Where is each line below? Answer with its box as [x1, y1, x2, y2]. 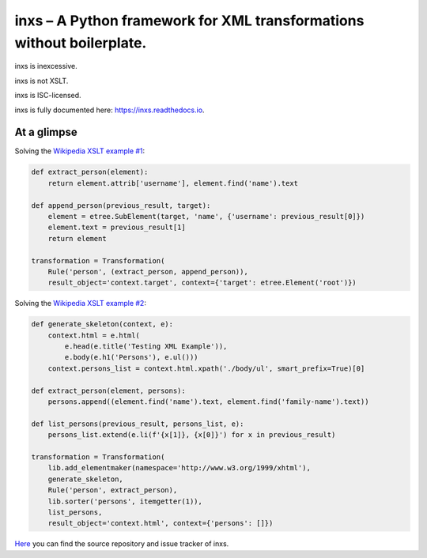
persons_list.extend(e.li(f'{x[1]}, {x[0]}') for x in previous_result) [47, 431, 336, 439]
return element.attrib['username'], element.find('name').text [47, 179, 299, 187]
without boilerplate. [14, 34, 147, 51]
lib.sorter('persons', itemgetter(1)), [47, 496, 203, 506]
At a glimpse [14, 126, 78, 139]
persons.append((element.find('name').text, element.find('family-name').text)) [47, 398, 369, 406]
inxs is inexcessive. [14, 62, 78, 71]
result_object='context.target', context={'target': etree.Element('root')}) [47, 278, 357, 288]
